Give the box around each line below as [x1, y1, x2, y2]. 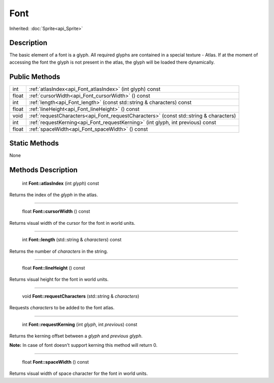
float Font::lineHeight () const [22, 265, 85, 271]
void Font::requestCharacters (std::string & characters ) [22, 293, 140, 299]
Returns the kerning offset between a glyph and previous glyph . [9, 333, 143, 339]
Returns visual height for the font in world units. [9, 276, 109, 282]
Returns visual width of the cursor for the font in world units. [9, 220, 135, 226]
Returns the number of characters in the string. [9, 248, 108, 254]
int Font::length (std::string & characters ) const [22, 237, 122, 243]
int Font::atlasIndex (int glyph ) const [22, 180, 99, 186]
